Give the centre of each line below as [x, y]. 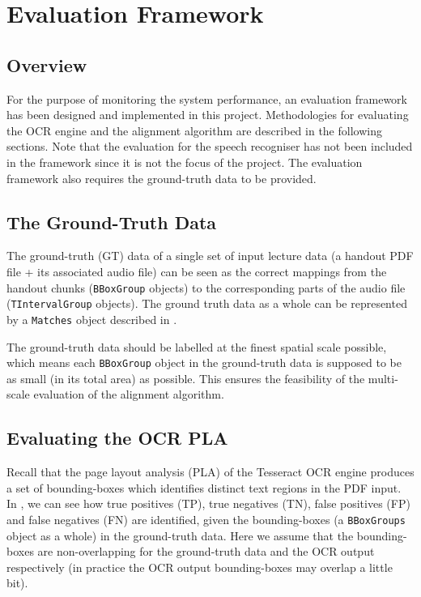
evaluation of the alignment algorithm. [129, 394]
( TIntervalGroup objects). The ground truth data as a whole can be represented [207, 303]
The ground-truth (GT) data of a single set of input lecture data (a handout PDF [210, 256]
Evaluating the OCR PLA [117, 438]
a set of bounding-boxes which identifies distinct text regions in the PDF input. [204, 487]
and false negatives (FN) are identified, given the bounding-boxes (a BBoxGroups [206, 519]
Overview [47, 64]
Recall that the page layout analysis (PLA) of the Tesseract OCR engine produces [210, 472]
